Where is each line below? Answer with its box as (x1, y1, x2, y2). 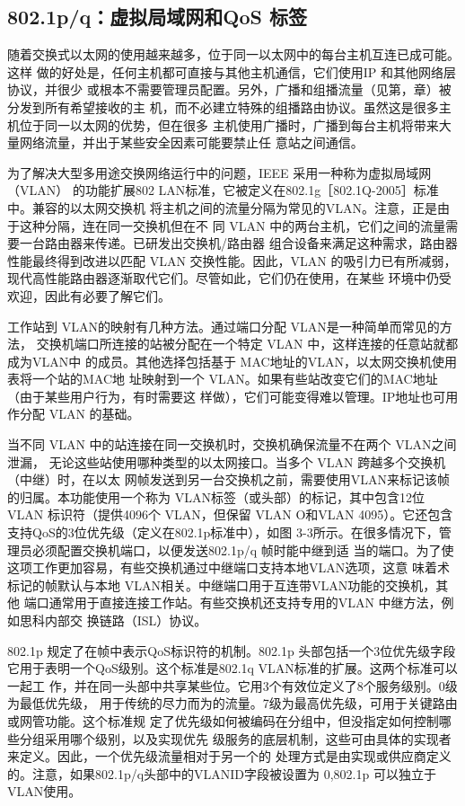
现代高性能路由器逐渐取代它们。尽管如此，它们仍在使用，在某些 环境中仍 (7, 269, 439, 288)
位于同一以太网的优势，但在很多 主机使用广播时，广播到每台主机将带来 (19, 115, 439, 134)
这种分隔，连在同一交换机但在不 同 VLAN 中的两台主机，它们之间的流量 (19, 216, 446, 235)
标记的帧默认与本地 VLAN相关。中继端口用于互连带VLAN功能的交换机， (7, 575, 436, 594)
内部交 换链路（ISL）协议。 (44, 611, 207, 630)
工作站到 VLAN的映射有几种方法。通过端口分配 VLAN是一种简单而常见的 (7, 316, 440, 335)
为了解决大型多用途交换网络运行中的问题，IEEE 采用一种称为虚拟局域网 (7, 163, 432, 182)
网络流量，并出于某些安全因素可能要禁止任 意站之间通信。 (19, 133, 364, 152)
